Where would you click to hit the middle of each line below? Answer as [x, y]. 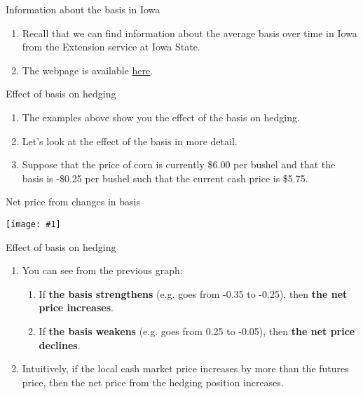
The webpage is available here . [88, 70]
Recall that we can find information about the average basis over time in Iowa [190, 33]
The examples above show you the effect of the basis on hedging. [161, 117]
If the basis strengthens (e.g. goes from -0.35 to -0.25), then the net [193, 293]
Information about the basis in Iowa [83, 9]
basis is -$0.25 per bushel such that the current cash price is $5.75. [165, 178]
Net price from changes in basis [73, 202]
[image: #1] [33, 224]
